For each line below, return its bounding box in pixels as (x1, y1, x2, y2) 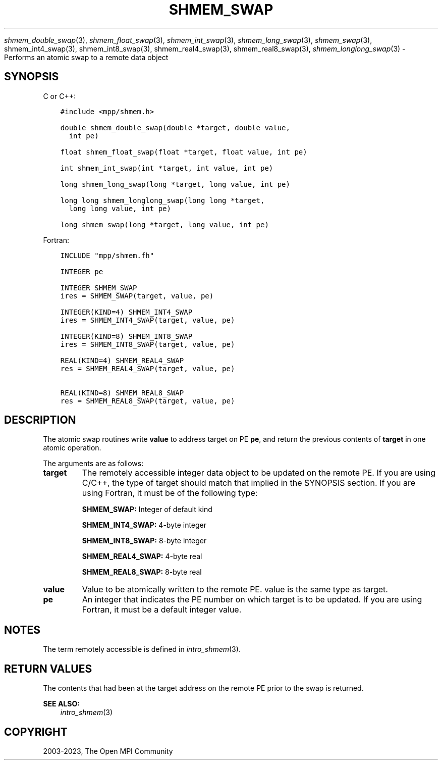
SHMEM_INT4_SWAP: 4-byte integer (82, 521, 207, 530)
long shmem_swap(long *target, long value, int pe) (60, 220, 269, 229)
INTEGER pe (60, 267, 103, 276)
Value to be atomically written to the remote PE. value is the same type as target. (82, 584, 388, 595)
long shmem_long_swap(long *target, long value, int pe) (60, 180, 290, 188)
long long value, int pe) (69, 204, 171, 213)
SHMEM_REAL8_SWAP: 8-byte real (82, 568, 202, 577)
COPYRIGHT (4, 725, 68, 738)
